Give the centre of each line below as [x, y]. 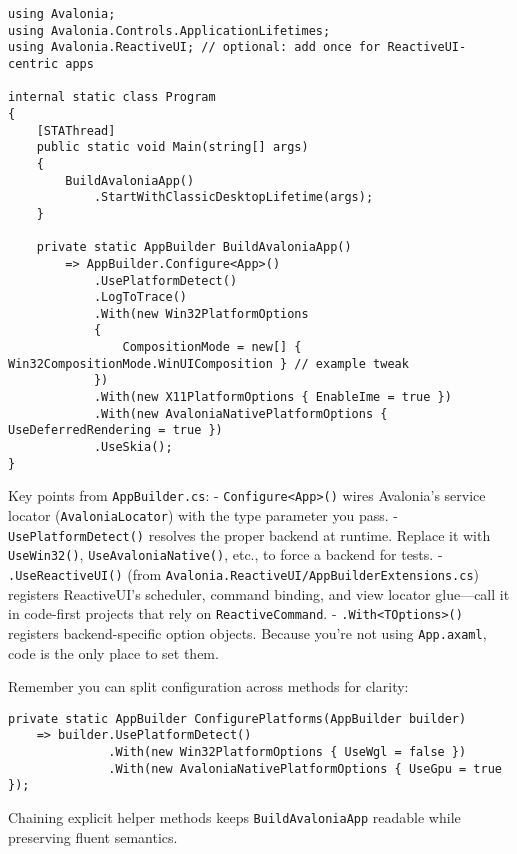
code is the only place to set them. [113, 652]
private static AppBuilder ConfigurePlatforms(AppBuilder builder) [237, 718]
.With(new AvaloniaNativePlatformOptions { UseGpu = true [305, 768]
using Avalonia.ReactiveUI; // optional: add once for [194, 47]
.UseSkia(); [133, 447]
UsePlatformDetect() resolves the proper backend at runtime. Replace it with [249, 534]
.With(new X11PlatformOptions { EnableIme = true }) [272, 397]
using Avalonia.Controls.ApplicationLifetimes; [169, 30]
